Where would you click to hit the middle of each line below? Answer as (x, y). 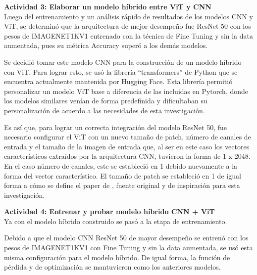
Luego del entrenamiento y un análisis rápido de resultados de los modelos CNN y (128, 16)
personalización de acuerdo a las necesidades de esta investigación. (104, 110)
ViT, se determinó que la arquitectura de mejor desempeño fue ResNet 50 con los (128, 26)
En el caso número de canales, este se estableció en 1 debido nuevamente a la (121, 165)
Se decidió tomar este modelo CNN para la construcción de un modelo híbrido (123, 62)
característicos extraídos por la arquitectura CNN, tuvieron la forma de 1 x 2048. (127, 156)
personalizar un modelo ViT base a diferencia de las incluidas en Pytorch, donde (126, 91)
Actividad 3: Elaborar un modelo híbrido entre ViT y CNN (108, 6)
